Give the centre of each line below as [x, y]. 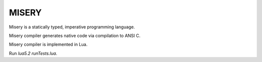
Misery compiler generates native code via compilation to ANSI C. [75, 36]
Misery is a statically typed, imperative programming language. [72, 27]
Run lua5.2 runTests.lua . [33, 53]
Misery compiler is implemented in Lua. [48, 44]
